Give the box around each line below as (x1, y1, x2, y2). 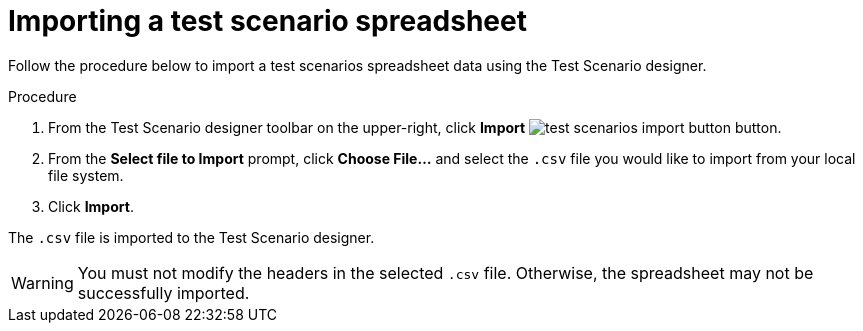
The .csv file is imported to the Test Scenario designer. (8, 228, 375, 246)
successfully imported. (77, 282, 250, 303)
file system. (48, 166, 124, 184)
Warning (11, 272, 74, 293)
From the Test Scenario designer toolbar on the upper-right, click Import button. (48, 118, 782, 136)
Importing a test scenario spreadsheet (8, 4, 527, 38)
